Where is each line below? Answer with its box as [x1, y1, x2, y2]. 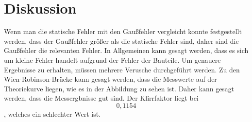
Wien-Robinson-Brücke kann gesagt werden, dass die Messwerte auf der [4, 74, 217, 84]
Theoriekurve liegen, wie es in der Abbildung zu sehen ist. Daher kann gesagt [4, 83, 235, 93]
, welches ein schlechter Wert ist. [4, 108, 101, 119]
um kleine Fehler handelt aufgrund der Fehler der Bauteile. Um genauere [4, 54, 221, 65]
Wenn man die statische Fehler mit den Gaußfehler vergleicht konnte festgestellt [4, 26, 242, 36]
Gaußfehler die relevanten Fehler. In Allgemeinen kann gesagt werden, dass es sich [4, 45, 249, 55]
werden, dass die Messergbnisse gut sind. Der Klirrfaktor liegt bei [4, 93, 199, 103]
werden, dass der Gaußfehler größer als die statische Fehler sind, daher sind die [4, 35, 239, 46]
